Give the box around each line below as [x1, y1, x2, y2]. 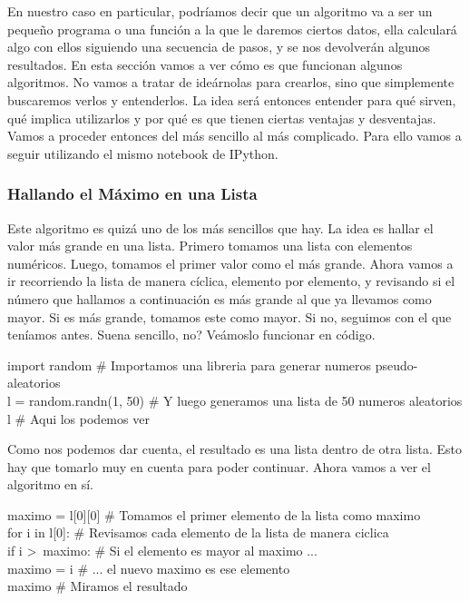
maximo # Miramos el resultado [7, 576, 188, 596]
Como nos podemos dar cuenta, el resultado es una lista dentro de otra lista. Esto [7, 439, 462, 458]
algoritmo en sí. [7, 475, 94, 494]
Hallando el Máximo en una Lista [7, 182, 258, 205]
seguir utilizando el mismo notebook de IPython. [7, 143, 278, 163]
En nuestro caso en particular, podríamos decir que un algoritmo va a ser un [7, 2, 433, 20]
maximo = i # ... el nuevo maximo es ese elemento [7, 558, 290, 577]
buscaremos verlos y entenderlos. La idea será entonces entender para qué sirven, [7, 90, 456, 109]
